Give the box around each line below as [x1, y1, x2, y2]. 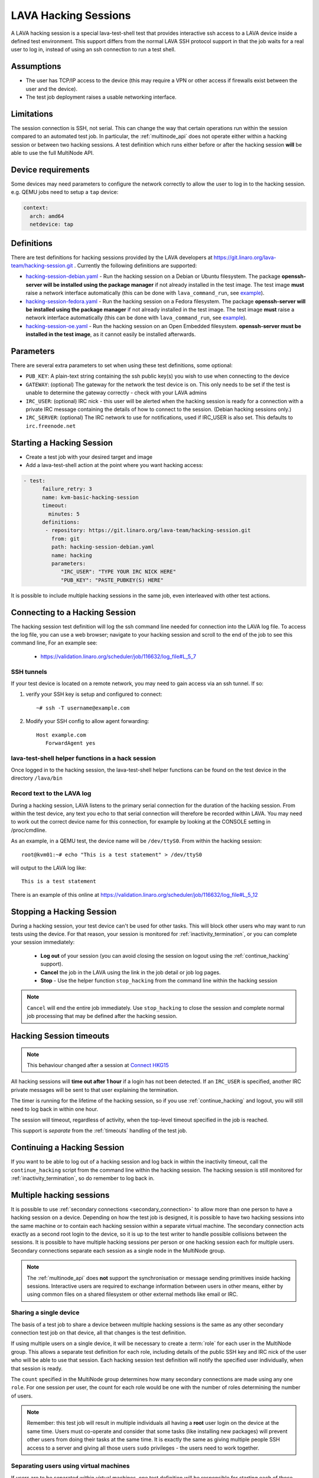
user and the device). [25, 85, 78, 92]
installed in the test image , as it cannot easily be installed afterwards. [25, 331, 196, 338]
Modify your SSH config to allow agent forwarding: [25, 718, 149, 725]
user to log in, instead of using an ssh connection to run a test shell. [11, 46, 176, 53]
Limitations [11, 109, 53, 119]
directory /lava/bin [11, 774, 63, 782]
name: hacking [51, 552, 93, 559]
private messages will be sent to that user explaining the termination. [11, 1086, 179, 1093]
